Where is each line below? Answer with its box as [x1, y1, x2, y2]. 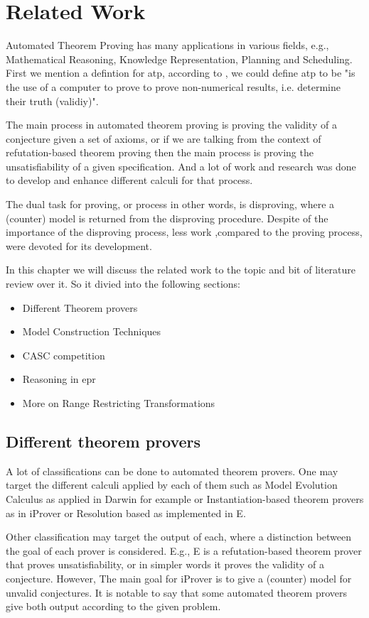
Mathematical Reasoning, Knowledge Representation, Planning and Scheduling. [6, 51, 353, 66]
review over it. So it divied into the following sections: [6, 276, 241, 291]
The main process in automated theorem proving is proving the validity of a [6, 117, 337, 132]
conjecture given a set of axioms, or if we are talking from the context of [6, 131, 321, 146]
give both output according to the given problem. [6, 599, 221, 614]
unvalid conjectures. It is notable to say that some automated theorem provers [6, 585, 348, 600]
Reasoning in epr [22, 372, 96, 386]
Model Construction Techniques [22, 324, 161, 339]
